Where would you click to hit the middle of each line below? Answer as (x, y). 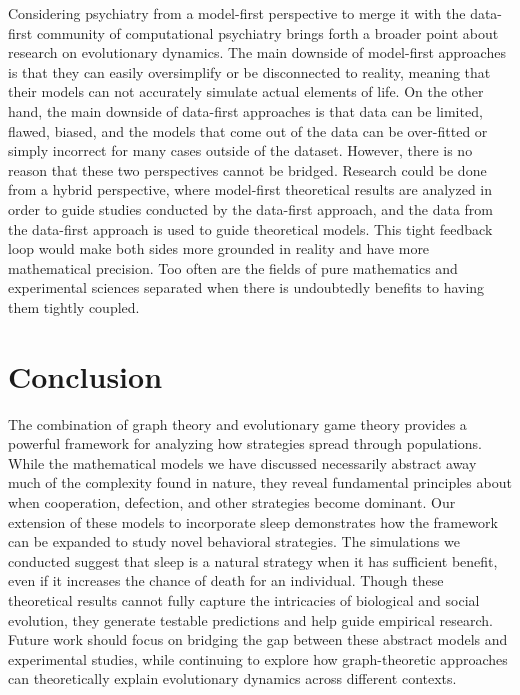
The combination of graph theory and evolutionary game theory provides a (237, 423)
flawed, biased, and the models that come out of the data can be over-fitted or (248, 130)
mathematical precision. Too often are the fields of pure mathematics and (233, 267)
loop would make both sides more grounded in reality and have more (219, 248)
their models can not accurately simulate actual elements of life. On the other (246, 91)
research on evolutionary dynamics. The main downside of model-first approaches (257, 52)
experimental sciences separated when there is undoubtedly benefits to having (246, 287)
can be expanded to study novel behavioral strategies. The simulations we (234, 541)
